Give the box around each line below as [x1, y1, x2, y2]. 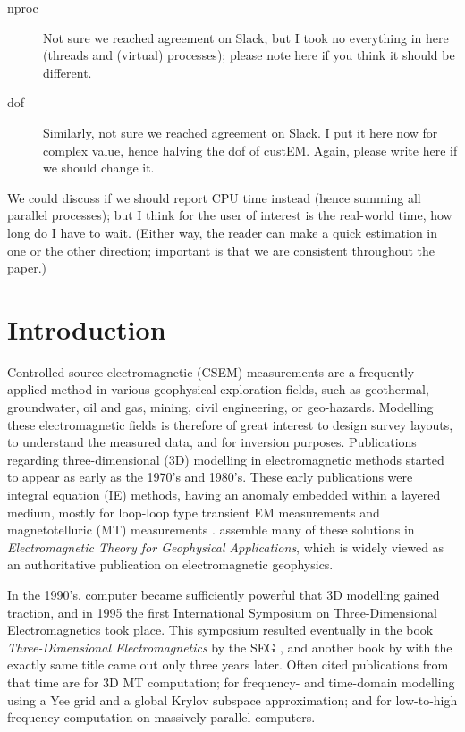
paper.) [7, 258, 47, 277]
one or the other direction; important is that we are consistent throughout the [7, 240, 435, 259]
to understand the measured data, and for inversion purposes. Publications [7, 433, 417, 451]
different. [43, 63, 92, 81]
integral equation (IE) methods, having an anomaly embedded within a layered [7, 485, 441, 503]
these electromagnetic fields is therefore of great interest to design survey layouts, [7, 415, 453, 433]
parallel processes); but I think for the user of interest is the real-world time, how [7, 206, 452, 224]
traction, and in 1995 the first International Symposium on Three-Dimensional [7, 602, 437, 621]
